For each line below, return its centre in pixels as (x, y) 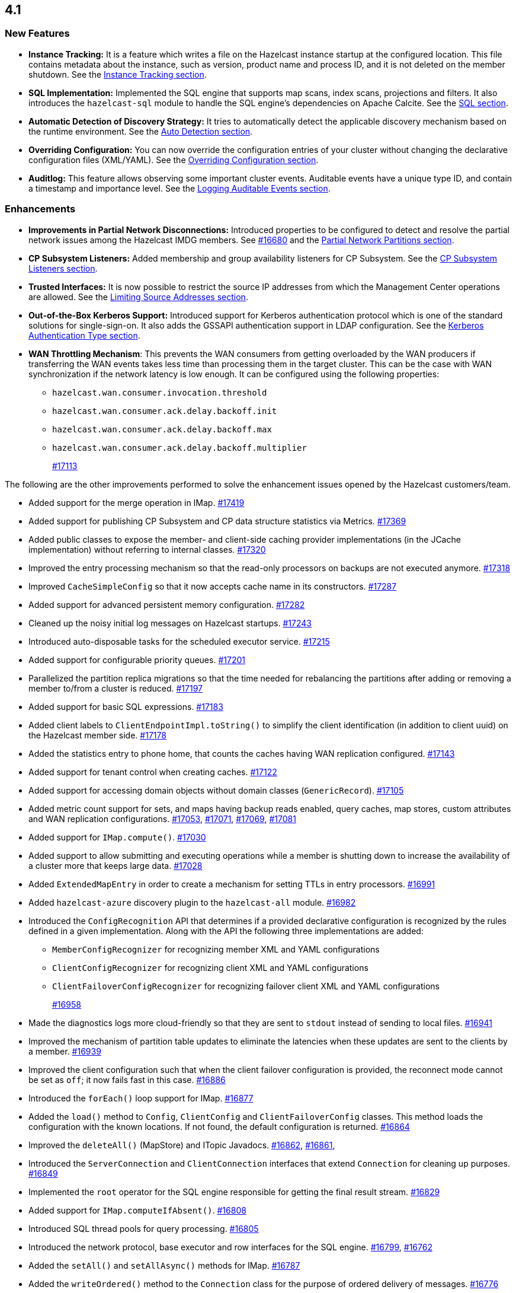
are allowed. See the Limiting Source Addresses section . (138, 297)
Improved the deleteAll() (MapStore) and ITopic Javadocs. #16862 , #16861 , (182, 1145)
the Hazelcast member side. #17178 (97, 735)
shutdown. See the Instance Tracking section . (118, 74)
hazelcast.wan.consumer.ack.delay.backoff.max (162, 429)
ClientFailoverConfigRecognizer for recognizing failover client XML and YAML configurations (246, 986)
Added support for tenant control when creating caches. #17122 (153, 772)
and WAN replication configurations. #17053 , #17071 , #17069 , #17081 (162, 819)
